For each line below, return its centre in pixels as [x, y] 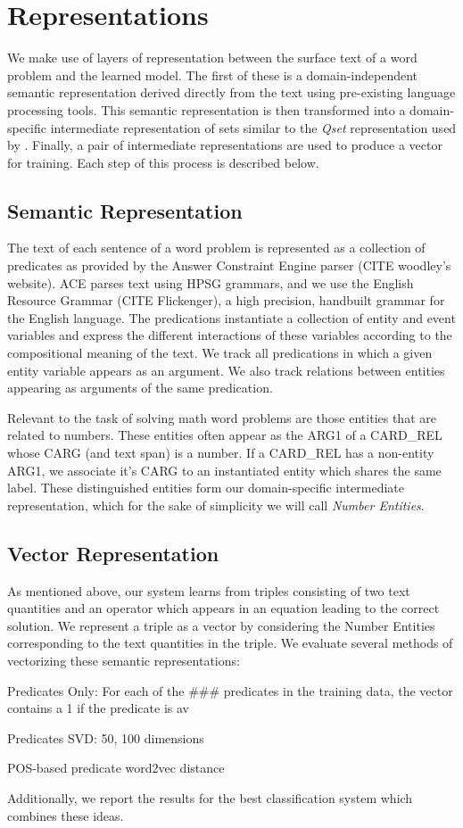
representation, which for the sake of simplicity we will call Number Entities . [216, 505]
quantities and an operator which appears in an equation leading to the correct [223, 608]
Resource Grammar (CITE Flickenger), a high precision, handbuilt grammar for [226, 300]
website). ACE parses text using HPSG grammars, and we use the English [211, 282]
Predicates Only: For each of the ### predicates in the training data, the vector [230, 690]
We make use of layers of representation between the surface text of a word [212, 58]
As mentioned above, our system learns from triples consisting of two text [209, 590]
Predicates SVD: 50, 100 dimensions [106, 737]
